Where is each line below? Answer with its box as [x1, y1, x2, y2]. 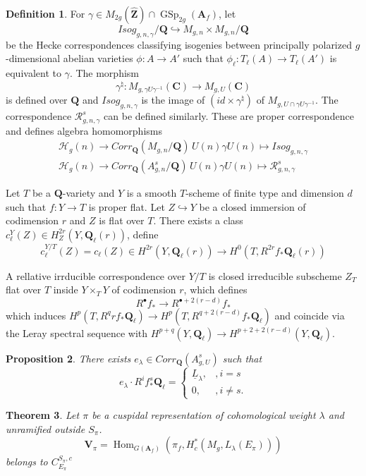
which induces [6, 307, 66, 322]
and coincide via [274, 307, 345, 322]
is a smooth [126, 185, 177, 200]
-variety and [62, 185, 115, 200]
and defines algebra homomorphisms [6, 123, 162, 138]
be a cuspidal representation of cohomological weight [92, 408, 316, 422]
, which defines [183, 282, 248, 297]
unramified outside [6, 421, 85, 436]
